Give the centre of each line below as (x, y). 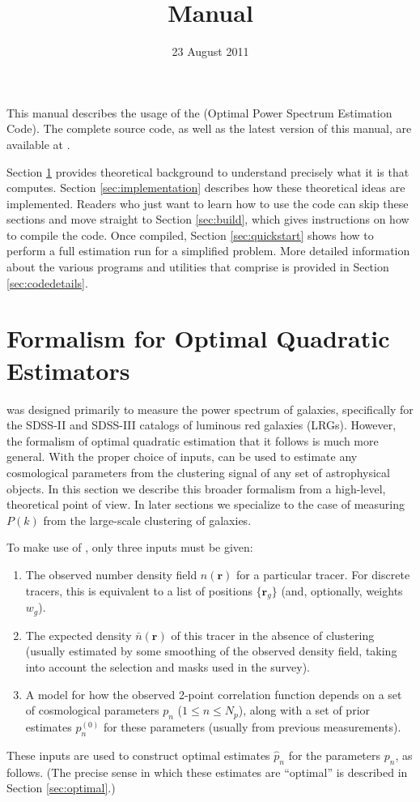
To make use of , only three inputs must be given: (130, 547)
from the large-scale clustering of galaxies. (147, 520)
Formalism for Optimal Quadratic (198, 338)
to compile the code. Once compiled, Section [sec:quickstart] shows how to (190, 235)
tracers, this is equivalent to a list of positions (139, 590)
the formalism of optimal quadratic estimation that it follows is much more (193, 440)
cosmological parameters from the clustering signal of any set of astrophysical (198, 472)
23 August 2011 (210, 51)
